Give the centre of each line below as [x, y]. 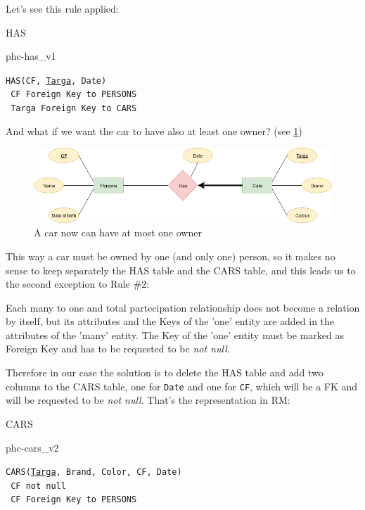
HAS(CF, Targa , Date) [56, 81]
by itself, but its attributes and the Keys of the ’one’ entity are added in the [170, 321]
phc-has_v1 [31, 56]
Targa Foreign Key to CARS [74, 109]
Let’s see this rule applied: [62, 8]
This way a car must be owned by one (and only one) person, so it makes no [171, 256]
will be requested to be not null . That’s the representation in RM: [148, 400]
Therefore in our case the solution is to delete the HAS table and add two [165, 372]
